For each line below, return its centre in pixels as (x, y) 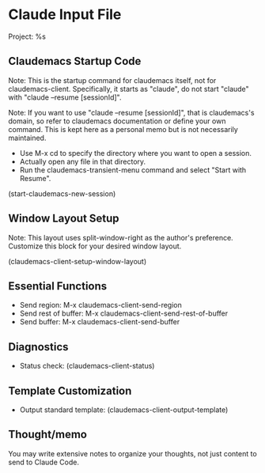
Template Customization (70, 390)
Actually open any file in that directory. (83, 161)
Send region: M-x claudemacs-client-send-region (100, 305)
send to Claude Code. (44, 462)
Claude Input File (65, 15)
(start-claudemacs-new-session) (62, 193)
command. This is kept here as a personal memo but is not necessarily (123, 129)
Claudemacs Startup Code (75, 61)
